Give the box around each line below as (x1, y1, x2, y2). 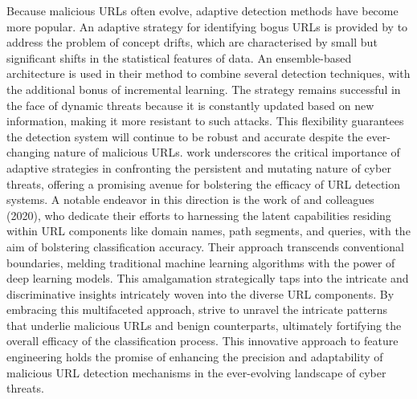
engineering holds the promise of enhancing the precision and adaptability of (6, 348, 383, 365)
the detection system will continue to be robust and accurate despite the (6, 128, 363, 145)
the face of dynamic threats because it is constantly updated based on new (6, 96, 374, 113)
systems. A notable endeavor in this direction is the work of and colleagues (6, 191, 374, 208)
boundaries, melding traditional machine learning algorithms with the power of (6, 254, 395, 271)
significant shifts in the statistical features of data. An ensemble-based (6, 49, 352, 66)
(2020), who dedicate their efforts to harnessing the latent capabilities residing (6, 206, 391, 223)
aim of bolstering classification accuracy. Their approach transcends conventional (6, 238, 404, 254)
